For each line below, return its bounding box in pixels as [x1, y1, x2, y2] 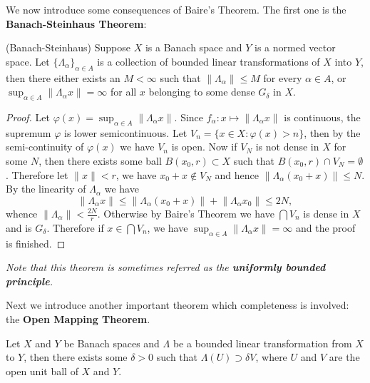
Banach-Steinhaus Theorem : [6, 16, 147, 31]
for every [263, 70, 302, 85]
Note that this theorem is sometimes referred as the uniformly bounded [6, 260, 326, 275]
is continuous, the [284, 109, 361, 124]
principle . [6, 273, 53, 288]
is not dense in [255, 139, 319, 154]
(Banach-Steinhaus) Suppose [6, 40, 130, 55]
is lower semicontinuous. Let [63, 125, 187, 140]
